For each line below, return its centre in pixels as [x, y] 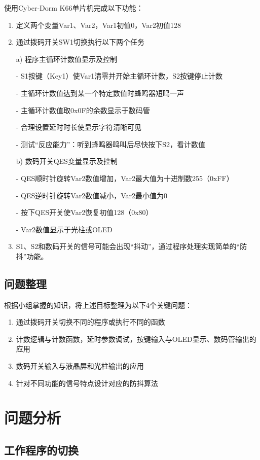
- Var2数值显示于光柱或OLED [64, 229]
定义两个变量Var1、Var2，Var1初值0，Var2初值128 [99, 25]
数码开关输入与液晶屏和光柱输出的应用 [80, 366]
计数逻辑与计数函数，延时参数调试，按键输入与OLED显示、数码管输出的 [136, 339]
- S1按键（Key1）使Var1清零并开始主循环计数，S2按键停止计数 [119, 76]
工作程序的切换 [41, 450]
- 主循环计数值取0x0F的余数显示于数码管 [83, 110]
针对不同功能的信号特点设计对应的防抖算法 [87, 383]
